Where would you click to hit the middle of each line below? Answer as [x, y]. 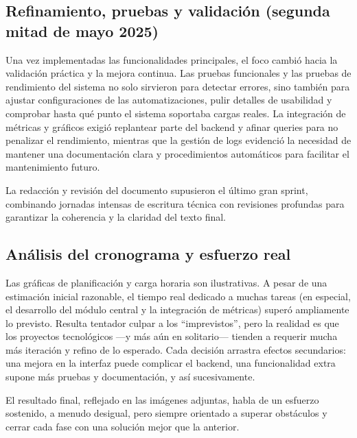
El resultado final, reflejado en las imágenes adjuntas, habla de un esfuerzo [162, 399]
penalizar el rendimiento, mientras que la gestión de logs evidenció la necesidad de [178, 140]
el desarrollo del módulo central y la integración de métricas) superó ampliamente [177, 309]
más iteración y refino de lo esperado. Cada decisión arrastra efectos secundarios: [176, 349]
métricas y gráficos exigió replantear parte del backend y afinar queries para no [172, 126]
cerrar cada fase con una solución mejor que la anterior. [123, 426]
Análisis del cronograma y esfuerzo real [148, 254]
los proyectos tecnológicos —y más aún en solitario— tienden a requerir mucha [172, 336]
